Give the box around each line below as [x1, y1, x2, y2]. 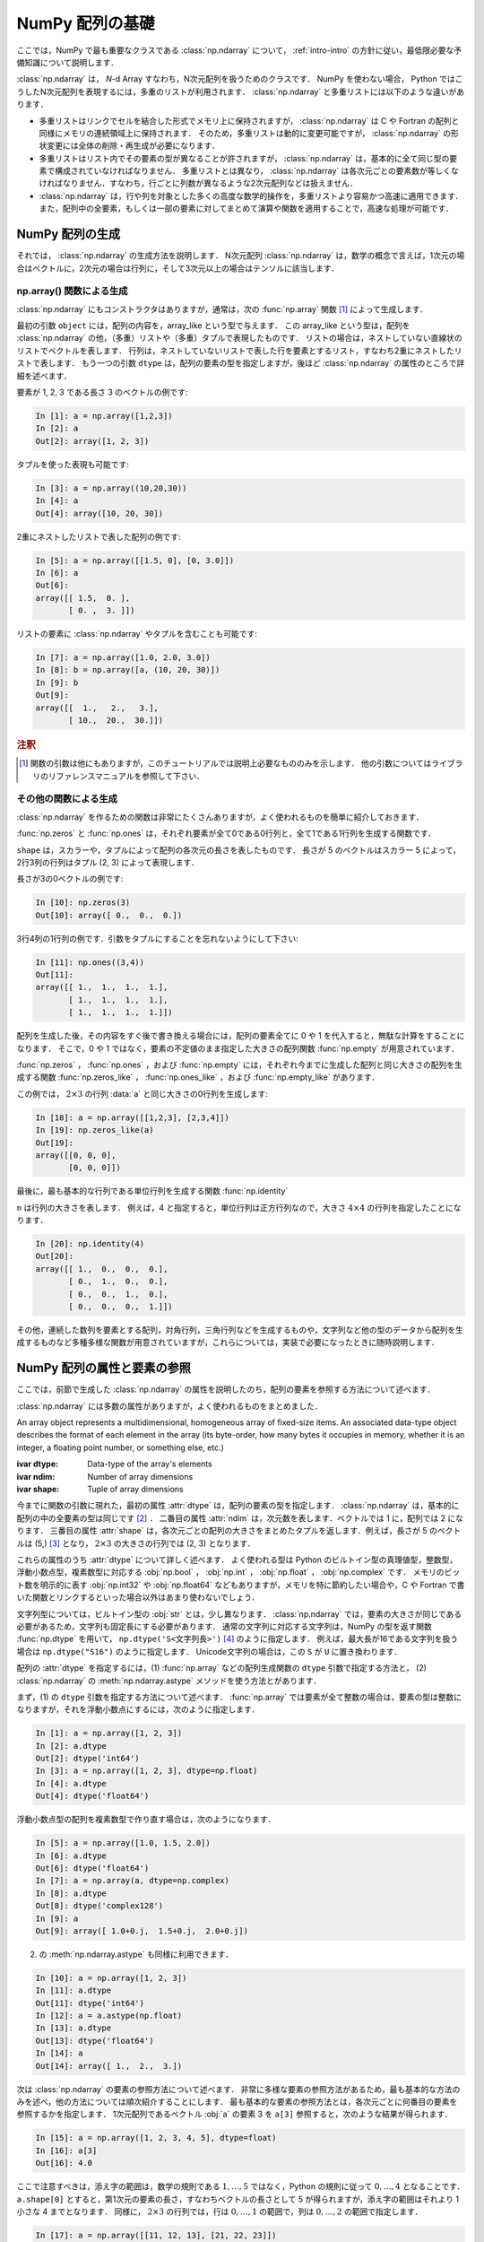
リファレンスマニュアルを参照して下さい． [48, 770, 205, 781]
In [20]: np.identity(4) [35, 1238, 145, 1249]
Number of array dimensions [87, 1471, 194, 1482]
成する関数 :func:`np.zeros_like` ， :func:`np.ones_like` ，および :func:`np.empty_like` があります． [16, 1072, 380, 1082]
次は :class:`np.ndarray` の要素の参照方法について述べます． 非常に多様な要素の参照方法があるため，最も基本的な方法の [16, 2083, 461, 2094]
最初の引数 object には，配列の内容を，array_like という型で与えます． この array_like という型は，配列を [16, 320, 411, 331]
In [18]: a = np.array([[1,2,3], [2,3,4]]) [35, 1112, 230, 1123]
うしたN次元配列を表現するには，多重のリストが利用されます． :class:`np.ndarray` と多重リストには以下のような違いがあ [16, 86, 465, 97]
